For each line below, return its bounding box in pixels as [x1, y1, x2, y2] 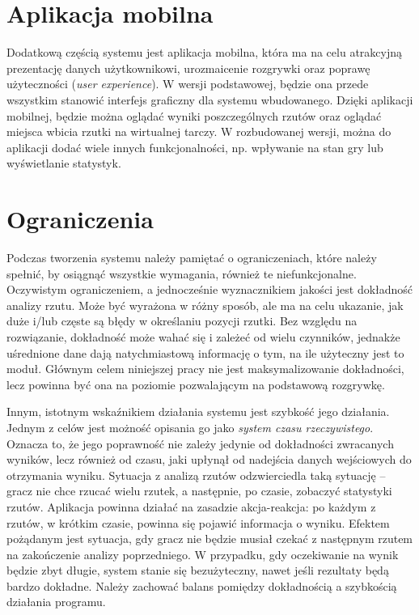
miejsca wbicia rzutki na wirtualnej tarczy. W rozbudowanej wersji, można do [6, 123, 391, 140]
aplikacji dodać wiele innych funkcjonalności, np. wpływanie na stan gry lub [6, 138, 383, 155]
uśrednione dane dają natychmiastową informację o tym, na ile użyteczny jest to [6, 344, 404, 361]
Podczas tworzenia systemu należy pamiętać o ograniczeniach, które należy [6, 249, 377, 265]
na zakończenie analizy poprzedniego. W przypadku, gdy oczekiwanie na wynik [6, 545, 399, 562]
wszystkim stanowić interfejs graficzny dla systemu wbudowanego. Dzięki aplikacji [6, 91, 413, 108]
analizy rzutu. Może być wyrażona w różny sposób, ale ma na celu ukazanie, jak [6, 296, 404, 313]
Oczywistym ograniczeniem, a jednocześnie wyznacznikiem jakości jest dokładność [6, 281, 413, 298]
